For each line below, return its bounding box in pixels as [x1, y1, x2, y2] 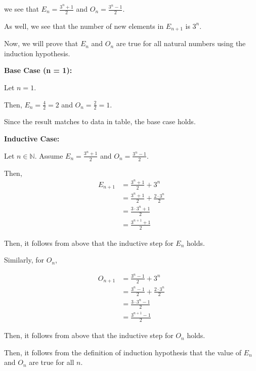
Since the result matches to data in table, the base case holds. [4, 116, 196, 127]
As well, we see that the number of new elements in [4, 20, 164, 31]
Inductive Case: [4, 133, 60, 144]
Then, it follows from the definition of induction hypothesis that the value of [4, 347, 241, 357]
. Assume [34, 150, 63, 161]
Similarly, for [4, 254, 45, 265]
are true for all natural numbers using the [116, 38, 246, 49]
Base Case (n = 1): [4, 65, 72, 76]
